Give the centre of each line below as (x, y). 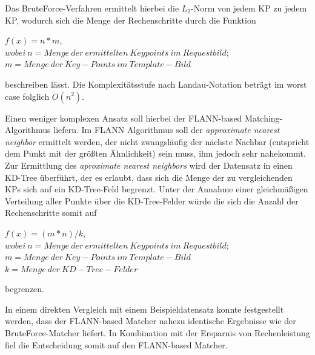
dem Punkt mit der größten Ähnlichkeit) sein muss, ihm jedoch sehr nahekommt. (155, 153)
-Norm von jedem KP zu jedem (249, 8)
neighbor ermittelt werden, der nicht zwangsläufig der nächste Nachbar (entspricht (157, 141)
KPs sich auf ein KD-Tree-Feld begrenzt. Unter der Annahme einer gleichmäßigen (157, 189)
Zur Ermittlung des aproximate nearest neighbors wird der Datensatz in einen (149, 165)
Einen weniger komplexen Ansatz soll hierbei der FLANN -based (124, 118)
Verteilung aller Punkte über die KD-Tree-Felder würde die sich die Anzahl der (152, 200)
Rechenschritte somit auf (51, 213)
